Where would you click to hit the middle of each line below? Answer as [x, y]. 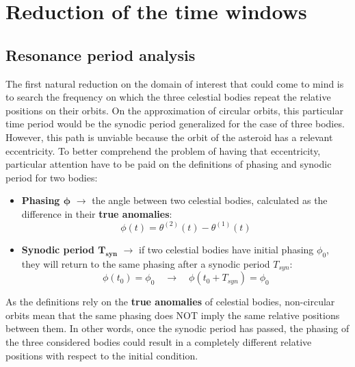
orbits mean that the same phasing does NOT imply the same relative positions [173, 315]
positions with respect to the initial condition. [102, 355]
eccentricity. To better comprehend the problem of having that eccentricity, [163, 150]
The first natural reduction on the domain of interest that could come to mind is [175, 83]
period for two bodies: [52, 177]
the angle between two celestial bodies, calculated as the [210, 200]
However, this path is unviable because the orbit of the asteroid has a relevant [169, 137]
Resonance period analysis [101, 54]
